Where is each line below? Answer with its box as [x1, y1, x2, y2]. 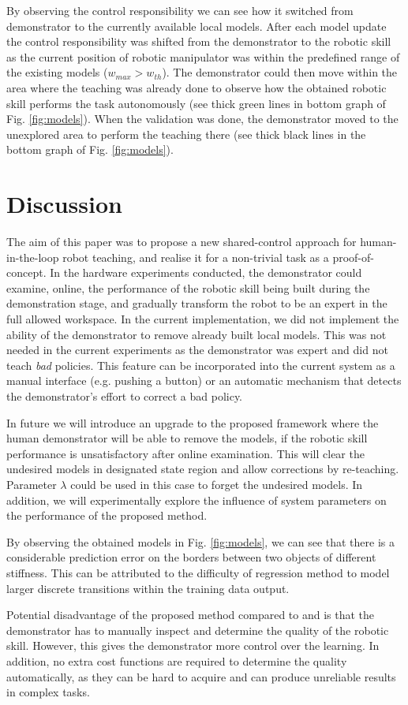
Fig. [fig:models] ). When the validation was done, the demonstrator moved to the [6, 110, 399, 127]
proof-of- [332, 248, 374, 265]
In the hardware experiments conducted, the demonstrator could [50, 264, 362, 281]
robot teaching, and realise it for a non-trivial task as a [62, 248, 329, 265]
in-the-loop [6, 248, 59, 265]
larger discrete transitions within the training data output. [6, 580, 290, 596]
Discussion [6, 188, 122, 220]
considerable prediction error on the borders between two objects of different [6, 549, 376, 565]
